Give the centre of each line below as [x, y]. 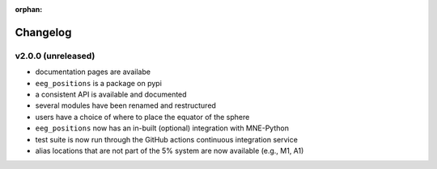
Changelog [43, 32]
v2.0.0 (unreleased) [55, 56]
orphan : [29, 9]
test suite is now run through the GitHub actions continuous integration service [167, 139]
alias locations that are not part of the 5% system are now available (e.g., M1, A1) [170, 150]
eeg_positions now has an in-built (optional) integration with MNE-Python [162, 128]
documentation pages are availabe [93, 72]
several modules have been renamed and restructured [125, 105]
